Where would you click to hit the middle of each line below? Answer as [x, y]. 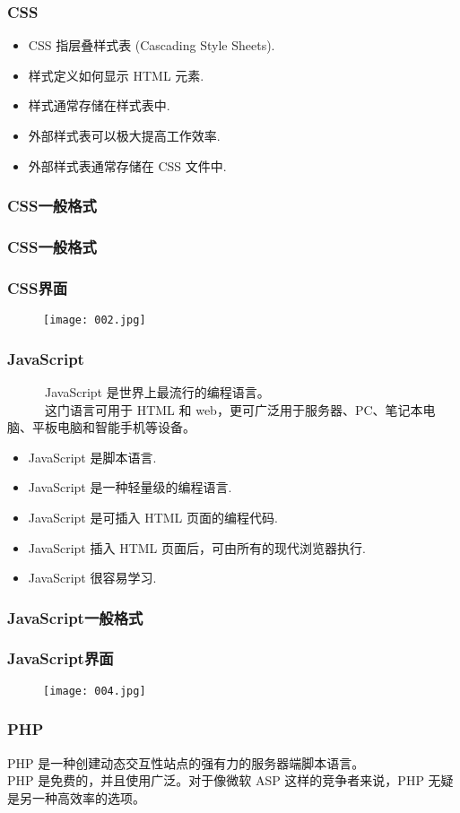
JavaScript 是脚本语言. [92, 457]
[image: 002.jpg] [95, 320]
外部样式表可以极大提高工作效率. [124, 135]
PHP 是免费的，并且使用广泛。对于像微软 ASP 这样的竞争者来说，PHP [216, 780]
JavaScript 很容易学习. [92, 578]
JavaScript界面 [61, 658]
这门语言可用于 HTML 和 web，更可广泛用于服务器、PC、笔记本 [234, 409]
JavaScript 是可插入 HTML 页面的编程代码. [153, 517]
